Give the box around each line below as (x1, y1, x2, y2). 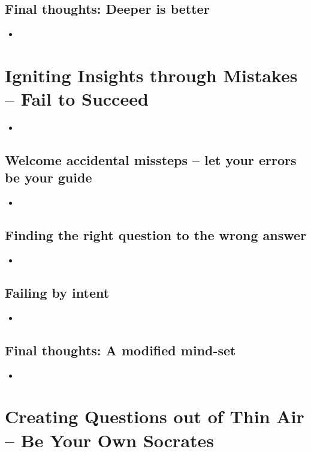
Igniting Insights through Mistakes (5, 62, 298, 87)
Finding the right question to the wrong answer (5, 226, 307, 244)
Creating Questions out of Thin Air (5, 404, 304, 429)
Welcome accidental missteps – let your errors (5, 151, 297, 169)
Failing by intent (5, 283, 110, 302)
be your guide (5, 168, 92, 187)
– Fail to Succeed (5, 86, 149, 111)
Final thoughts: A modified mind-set (5, 340, 236, 359)
